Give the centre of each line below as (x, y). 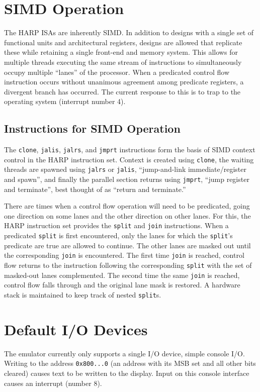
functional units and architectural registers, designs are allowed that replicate (123, 42)
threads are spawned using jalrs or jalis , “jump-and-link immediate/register (125, 169)
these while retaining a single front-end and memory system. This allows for (121, 52)
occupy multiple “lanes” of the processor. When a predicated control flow (117, 72)
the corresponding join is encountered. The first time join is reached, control (124, 255)
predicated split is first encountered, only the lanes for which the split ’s (118, 235)
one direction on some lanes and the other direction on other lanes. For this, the (127, 215)
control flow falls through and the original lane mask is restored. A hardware (122, 285)
